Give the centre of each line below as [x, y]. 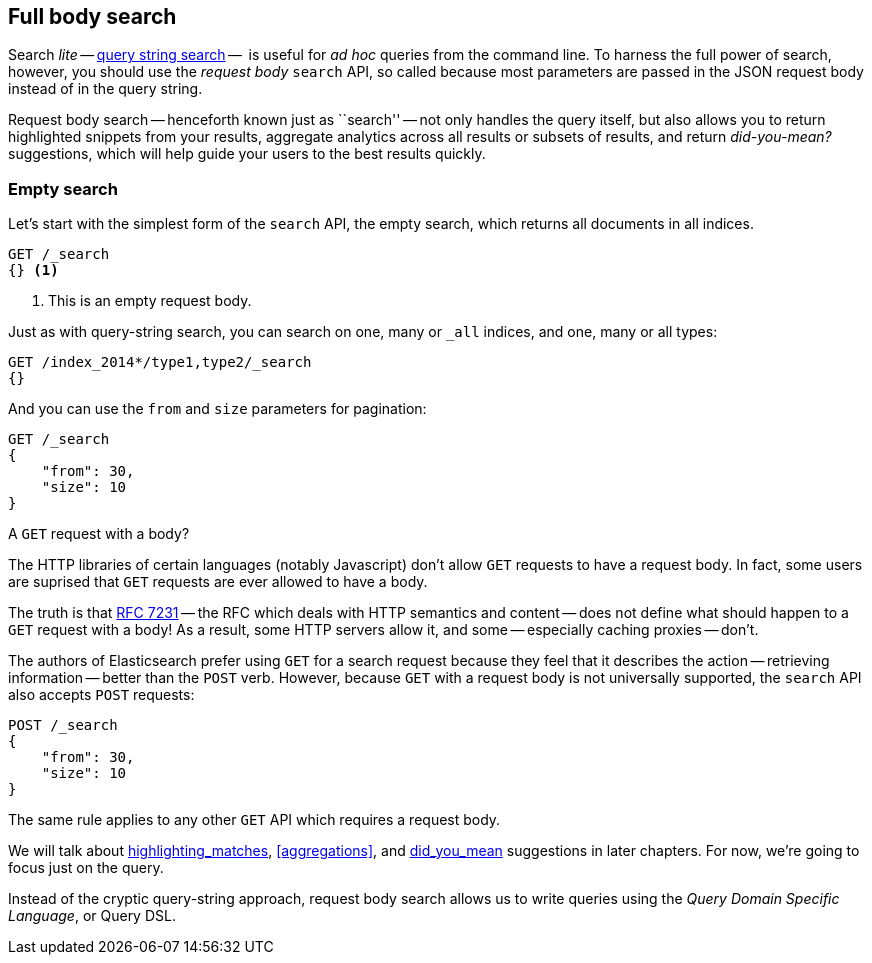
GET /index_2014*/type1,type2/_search [160, 362]
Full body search [92, 16]
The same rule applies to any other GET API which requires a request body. [254, 820]
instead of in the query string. [105, 89]
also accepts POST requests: [101, 695]
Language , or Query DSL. [92, 916]
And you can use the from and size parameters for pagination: [217, 409]
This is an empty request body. [150, 301]
